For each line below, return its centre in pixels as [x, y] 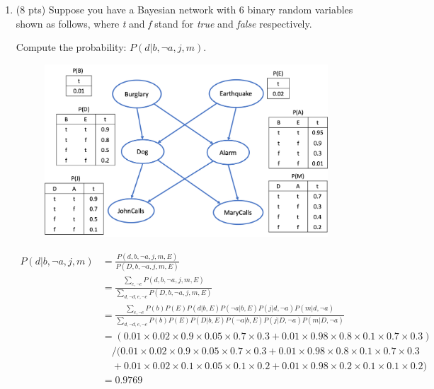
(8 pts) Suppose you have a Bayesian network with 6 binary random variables [184, 9]
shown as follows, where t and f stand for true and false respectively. [164, 23]
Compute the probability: [71, 47]
